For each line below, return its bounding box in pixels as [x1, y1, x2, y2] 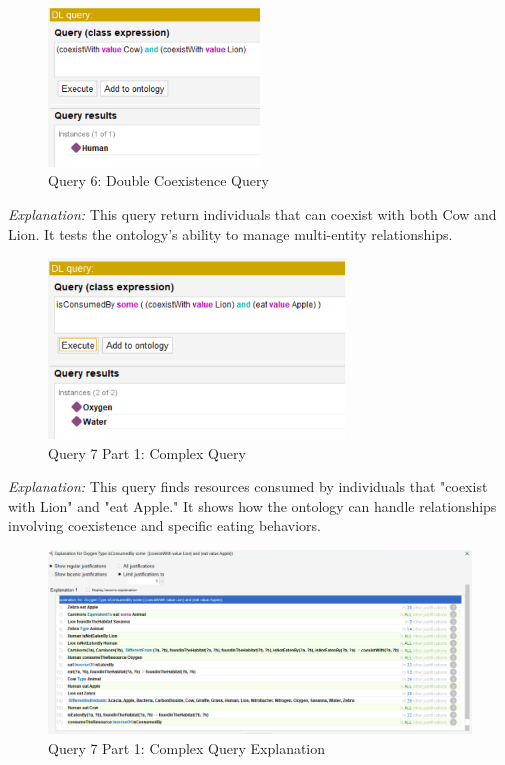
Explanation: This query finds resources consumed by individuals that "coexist [8, 476, 488, 497]
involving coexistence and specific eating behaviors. [8, 515, 321, 536]
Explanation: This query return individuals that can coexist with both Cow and [8, 204, 497, 225]
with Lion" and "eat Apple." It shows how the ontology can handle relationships [8, 495, 497, 516]
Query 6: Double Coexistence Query [48, 170, 269, 191]
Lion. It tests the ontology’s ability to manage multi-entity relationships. [8, 223, 453, 244]
